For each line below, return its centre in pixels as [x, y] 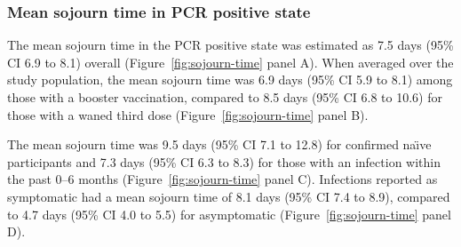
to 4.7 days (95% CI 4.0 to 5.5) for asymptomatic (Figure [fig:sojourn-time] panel [229, 214]
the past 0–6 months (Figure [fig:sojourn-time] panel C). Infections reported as [223, 179]
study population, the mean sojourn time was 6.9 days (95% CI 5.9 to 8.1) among [230, 80]
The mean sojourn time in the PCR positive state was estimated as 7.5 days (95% [230, 45]
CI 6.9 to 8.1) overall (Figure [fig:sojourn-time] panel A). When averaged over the [230, 62]
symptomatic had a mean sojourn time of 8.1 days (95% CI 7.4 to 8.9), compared [229, 196]
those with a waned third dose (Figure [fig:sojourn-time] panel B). [188, 114]
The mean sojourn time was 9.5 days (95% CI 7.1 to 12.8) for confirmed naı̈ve [219, 144]
